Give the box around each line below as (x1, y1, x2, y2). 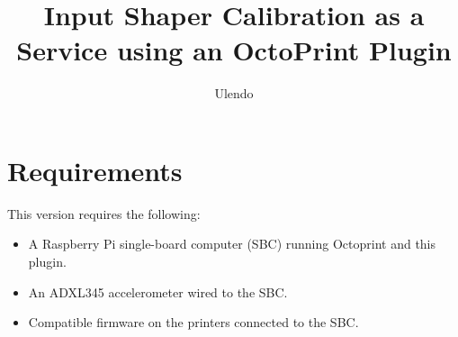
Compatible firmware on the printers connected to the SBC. (28, 313, 359, 332)
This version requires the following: (7, 204, 201, 223)
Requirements (7, 151, 183, 188)
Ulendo (214, 84, 254, 103)
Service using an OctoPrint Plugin (16, 32, 452, 68)
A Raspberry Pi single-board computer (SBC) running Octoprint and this (28, 234, 436, 253)
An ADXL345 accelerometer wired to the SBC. (28, 282, 288, 301)
